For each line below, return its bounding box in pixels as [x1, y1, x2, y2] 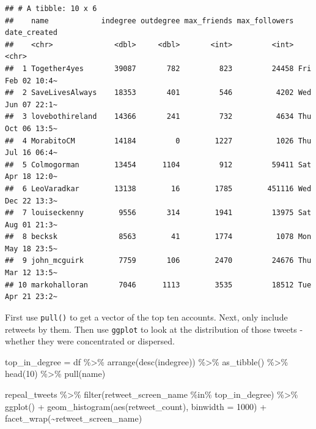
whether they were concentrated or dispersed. [5, 335, 175, 347]
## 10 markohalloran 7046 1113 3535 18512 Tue [5, 280, 312, 289]
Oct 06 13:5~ [5, 124, 57, 133]
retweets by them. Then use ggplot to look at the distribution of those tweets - [5, 322, 303, 335]
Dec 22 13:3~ [5, 196, 57, 205]
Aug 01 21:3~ [5, 220, 57, 229]
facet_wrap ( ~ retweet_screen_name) [5, 412, 142, 425]
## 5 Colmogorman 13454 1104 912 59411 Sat [5, 160, 312, 169]
